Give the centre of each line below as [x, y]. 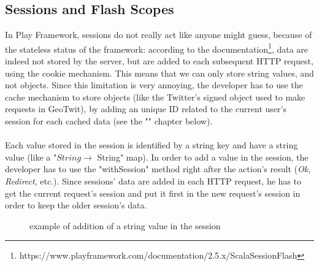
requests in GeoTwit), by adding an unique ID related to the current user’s [146, 109]
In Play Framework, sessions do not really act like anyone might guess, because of [159, 35]
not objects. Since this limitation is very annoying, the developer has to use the [154, 85]
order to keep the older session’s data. [76, 205]
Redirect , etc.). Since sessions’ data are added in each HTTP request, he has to [153, 180]
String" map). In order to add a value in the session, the [203, 157]
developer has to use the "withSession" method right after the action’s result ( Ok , [158, 169]
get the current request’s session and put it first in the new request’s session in [153, 193]
